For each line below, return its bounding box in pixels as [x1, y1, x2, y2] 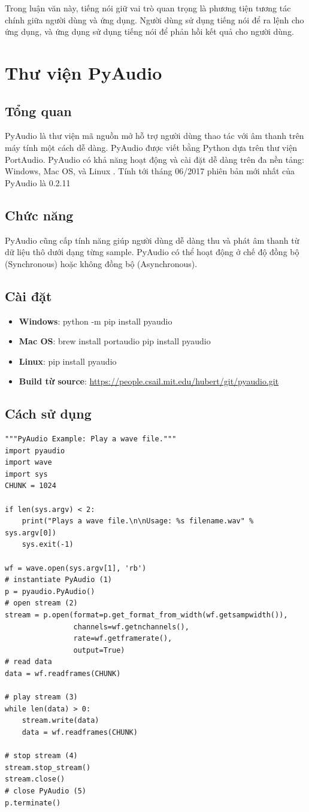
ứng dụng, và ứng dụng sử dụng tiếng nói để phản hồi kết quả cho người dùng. [5, 25, 294, 38]
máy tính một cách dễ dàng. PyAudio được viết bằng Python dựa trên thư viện [5, 141, 298, 153]
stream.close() [5, 775, 65, 784]
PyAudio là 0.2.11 [5, 176, 71, 189]
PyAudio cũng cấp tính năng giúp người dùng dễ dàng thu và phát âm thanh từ [5, 234, 299, 246]
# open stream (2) [5, 599, 78, 608]
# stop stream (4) [5, 752, 78, 761]
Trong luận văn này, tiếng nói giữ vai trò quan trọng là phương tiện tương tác [5, 2, 291, 14]
